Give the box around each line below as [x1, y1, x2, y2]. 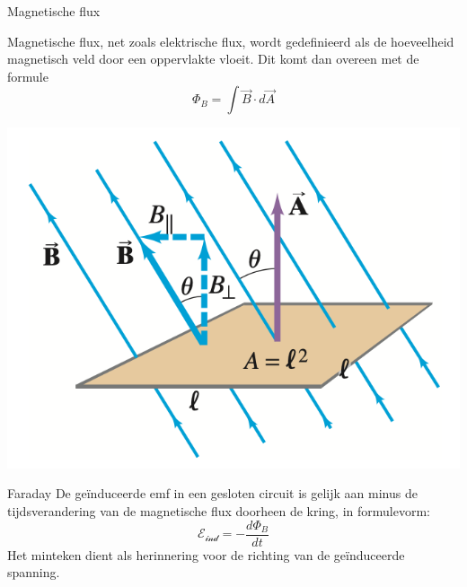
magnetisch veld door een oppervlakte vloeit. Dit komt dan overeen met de [7, 49, 419, 68]
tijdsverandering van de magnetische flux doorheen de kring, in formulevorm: [7, 502, 430, 521]
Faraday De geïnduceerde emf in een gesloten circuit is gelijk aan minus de [7, 484, 418, 503]
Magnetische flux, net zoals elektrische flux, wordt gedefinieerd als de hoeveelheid [7, 31, 454, 50]
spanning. [7, 563, 60, 582]
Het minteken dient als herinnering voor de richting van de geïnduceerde [7, 545, 405, 564]
